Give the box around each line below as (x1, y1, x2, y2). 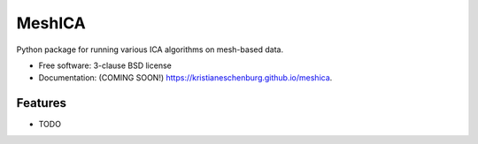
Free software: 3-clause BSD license (38, 60, 172, 71)
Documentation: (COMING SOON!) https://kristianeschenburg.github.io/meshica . (38, 72, 333, 83)
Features (16, 95, 66, 110)
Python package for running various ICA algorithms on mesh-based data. (16, 44, 283, 55)
